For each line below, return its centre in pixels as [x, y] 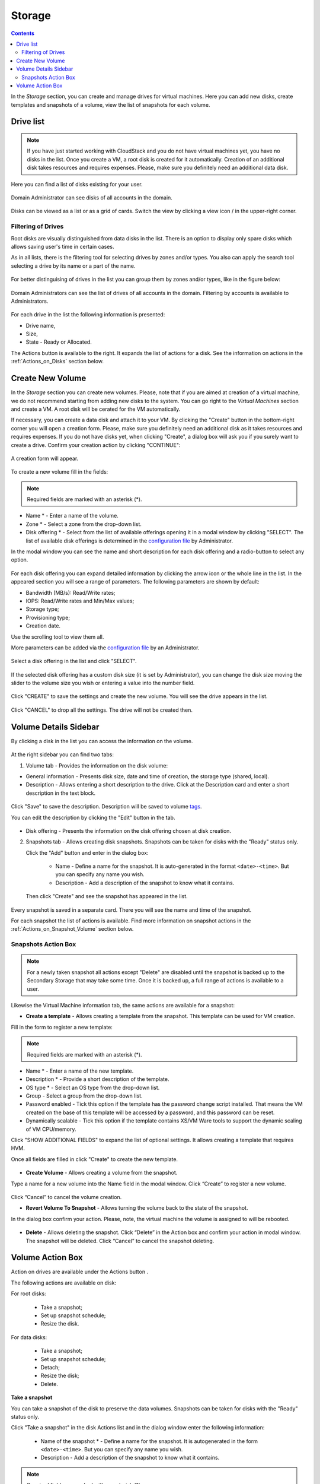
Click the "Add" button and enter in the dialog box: [87, 852]
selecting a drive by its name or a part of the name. [73, 266]
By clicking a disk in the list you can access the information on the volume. [102, 741]
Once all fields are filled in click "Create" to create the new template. [94, 1159]
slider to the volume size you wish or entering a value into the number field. [103, 683]
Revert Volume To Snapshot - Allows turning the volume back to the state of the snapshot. [137, 1208]
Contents [23, 33]
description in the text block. [61, 793]
